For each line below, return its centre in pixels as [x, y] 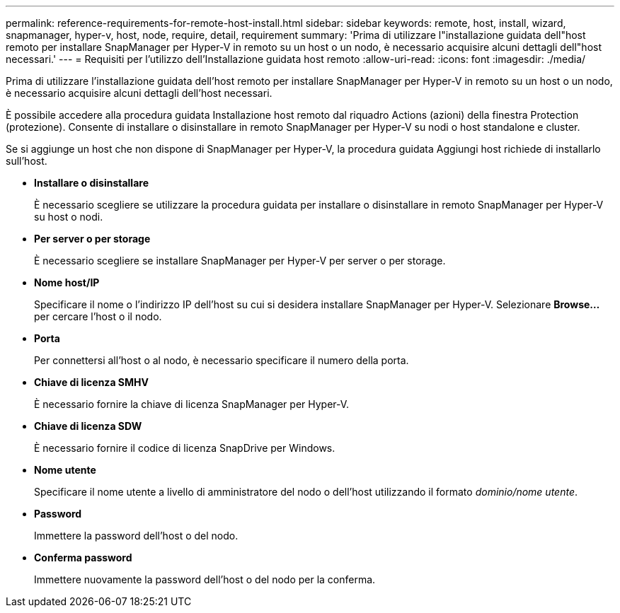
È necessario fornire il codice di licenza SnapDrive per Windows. [185, 448]
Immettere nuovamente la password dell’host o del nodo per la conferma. [205, 579]
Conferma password [83, 557]
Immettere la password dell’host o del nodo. [136, 536]
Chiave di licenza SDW [88, 426]
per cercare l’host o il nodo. [98, 316]
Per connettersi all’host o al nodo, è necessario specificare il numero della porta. [222, 360]
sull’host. [27, 161]
